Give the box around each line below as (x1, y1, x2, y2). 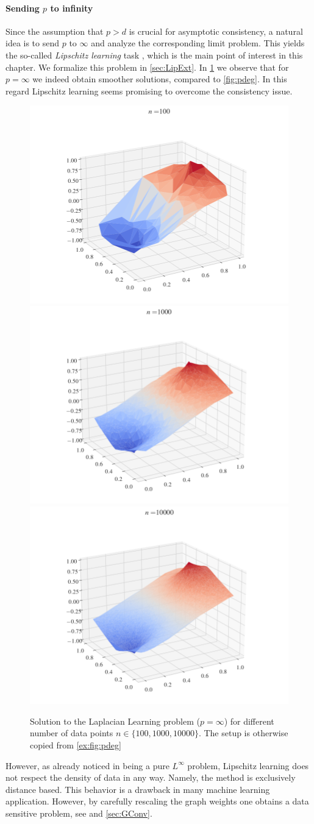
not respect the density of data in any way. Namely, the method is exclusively (5, 771, 296, 784)
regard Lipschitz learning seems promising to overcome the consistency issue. (5, 84, 293, 97)
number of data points (30, 726, 113, 739)
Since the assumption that (5, 24, 104, 37)
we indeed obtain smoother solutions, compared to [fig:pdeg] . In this (32, 73, 287, 85)
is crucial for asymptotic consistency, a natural (129, 24, 303, 37)
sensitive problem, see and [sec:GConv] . (5, 807, 152, 819)
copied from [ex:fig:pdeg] (30, 739, 121, 751)
